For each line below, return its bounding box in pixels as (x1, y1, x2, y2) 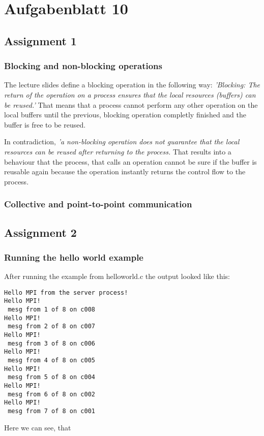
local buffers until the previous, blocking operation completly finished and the (4, 109, 247, 120)
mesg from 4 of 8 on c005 (8, 357, 95, 364)
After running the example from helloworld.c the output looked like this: (4, 271, 230, 282)
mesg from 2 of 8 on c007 (8, 323, 95, 330)
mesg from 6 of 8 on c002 (8, 390, 95, 398)
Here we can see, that (4, 422, 71, 432)
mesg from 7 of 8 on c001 (8, 407, 95, 415)
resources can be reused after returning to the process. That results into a (4, 146, 231, 157)
